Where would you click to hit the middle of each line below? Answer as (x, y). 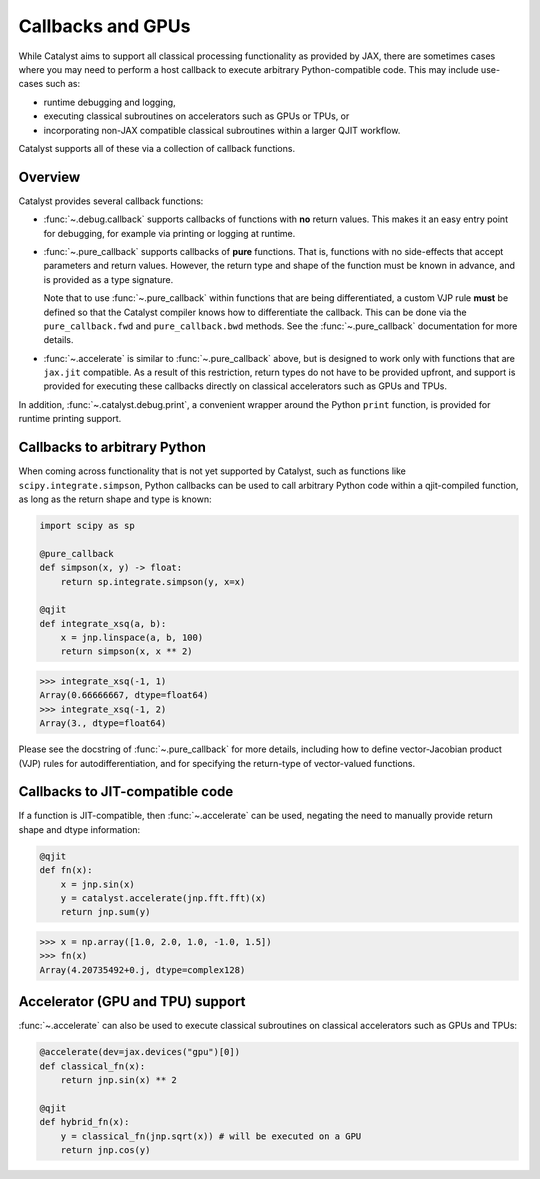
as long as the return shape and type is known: (115, 499)
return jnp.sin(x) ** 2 (118, 1080)
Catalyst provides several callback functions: (111, 201)
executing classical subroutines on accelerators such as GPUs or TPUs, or (196, 116)
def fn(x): (66, 870)
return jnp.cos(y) (105, 1150)
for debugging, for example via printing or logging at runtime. (169, 233)
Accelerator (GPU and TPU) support (132, 1001)
